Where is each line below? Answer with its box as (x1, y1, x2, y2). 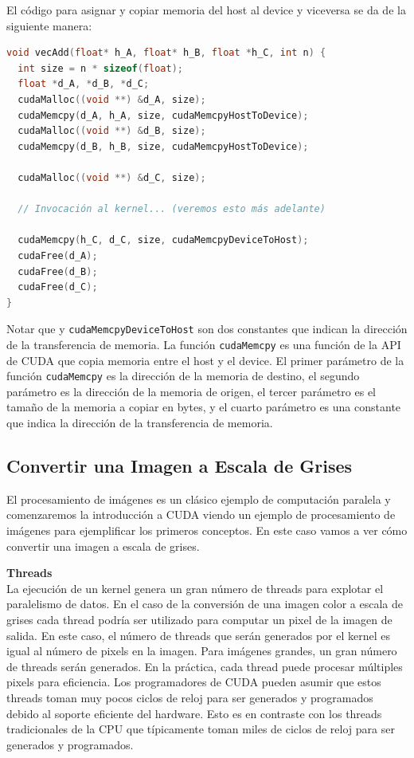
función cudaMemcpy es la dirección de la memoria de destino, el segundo (6, 367, 360, 384)
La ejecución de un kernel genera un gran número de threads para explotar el (6, 579, 384, 596)
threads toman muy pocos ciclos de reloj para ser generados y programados (6, 689, 373, 705)
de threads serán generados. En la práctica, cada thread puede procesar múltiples (6, 658, 403, 674)
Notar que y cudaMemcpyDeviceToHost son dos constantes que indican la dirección (6, 320, 408, 337)
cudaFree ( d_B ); (18, 265, 98, 277)
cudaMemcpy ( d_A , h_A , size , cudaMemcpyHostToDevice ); (18, 109, 309, 121)
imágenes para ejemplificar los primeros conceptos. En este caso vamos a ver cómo (6, 522, 408, 539)
